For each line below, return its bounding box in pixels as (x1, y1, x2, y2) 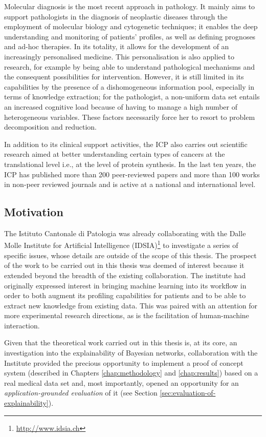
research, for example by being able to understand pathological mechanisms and (4, 61, 255, 72)
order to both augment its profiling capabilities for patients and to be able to (4, 290, 246, 301)
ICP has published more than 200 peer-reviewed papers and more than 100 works (4, 169, 260, 179)
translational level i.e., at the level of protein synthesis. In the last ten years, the (4, 158, 256, 169)
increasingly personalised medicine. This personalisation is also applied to (4, 51, 234, 61)
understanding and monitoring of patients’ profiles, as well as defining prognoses (4, 31, 256, 41)
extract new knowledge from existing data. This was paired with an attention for (4, 300, 258, 310)
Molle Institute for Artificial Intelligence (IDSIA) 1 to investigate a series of (4, 238, 238, 251)
